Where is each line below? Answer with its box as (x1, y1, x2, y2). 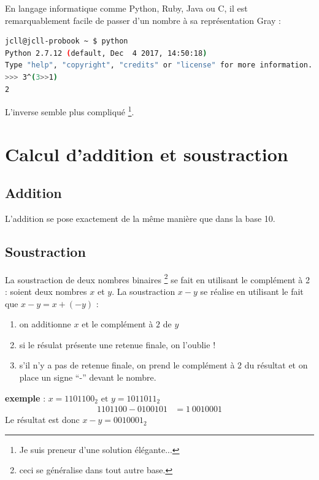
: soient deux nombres (5, 285, 87, 298)
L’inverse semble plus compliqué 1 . (5, 104, 134, 118)
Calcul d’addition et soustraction (5, 141, 288, 166)
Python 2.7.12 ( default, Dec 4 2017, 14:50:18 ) (5, 48, 207, 58)
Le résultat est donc (5, 413, 80, 426)
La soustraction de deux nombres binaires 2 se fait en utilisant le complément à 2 (5, 271, 310, 286)
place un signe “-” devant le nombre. (19, 371, 156, 383)
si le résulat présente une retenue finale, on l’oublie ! (19, 338, 216, 351)
